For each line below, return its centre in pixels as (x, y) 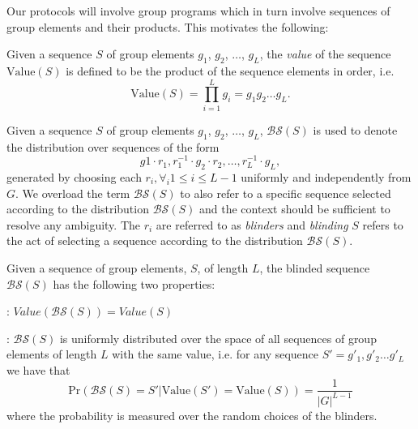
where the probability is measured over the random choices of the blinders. (192, 415)
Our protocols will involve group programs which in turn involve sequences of (198, 11)
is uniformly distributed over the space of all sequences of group (218, 338)
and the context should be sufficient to (295, 209)
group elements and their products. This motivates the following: (168, 26)
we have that (38, 369)
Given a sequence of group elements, (97, 267)
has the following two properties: (134, 283)
